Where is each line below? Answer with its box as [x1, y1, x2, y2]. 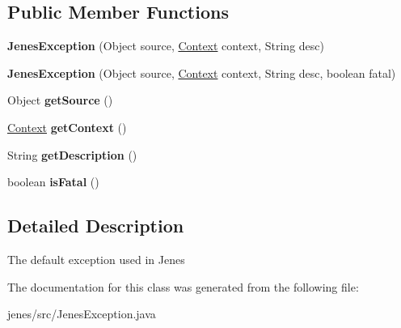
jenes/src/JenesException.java [7, 305, 156, 322]
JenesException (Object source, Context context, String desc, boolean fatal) [7, 64, 396, 81]
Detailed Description [7, 213, 184, 238]
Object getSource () [7, 92, 113, 109]
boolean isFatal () [7, 173, 99, 190]
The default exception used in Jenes [7, 250, 185, 267]
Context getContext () [7, 118, 127, 135]
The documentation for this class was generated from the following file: [7, 278, 359, 295]
